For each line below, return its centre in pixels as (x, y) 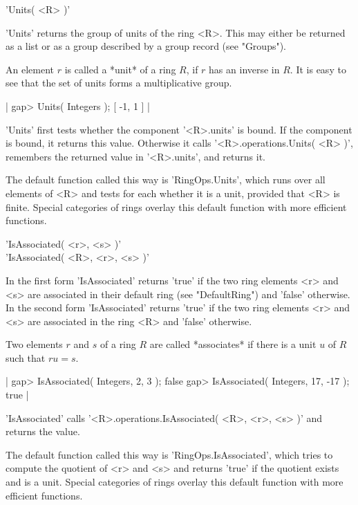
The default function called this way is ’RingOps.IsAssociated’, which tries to (169, 454)
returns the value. (43, 431)
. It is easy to (318, 69)
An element (30, 69)
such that (26, 357)
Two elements (34, 344)
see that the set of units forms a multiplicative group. (119, 83)
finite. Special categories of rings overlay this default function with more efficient (176, 206)
